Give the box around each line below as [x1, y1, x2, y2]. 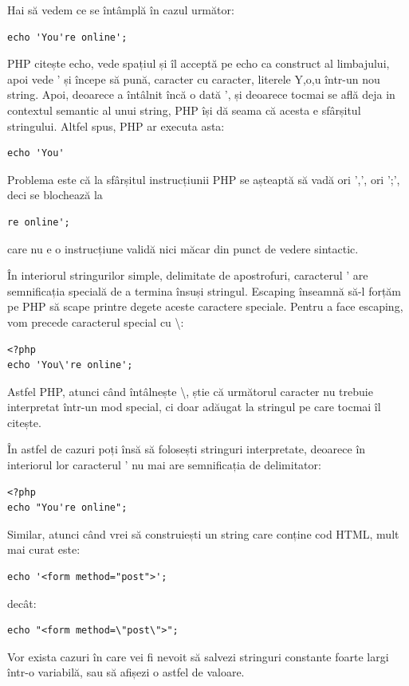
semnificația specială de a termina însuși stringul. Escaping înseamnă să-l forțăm [7, 282, 402, 299]
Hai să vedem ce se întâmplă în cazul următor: [7, 2, 234, 18]
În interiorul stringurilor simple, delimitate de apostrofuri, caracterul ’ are [7, 267, 368, 284]
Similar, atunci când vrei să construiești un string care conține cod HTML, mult [7, 525, 399, 542]
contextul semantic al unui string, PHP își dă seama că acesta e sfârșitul [7, 101, 361, 118]
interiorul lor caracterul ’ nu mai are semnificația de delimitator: [7, 457, 321, 473]
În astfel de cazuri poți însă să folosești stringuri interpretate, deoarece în [7, 441, 366, 457]
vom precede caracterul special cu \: [7, 313, 184, 330]
